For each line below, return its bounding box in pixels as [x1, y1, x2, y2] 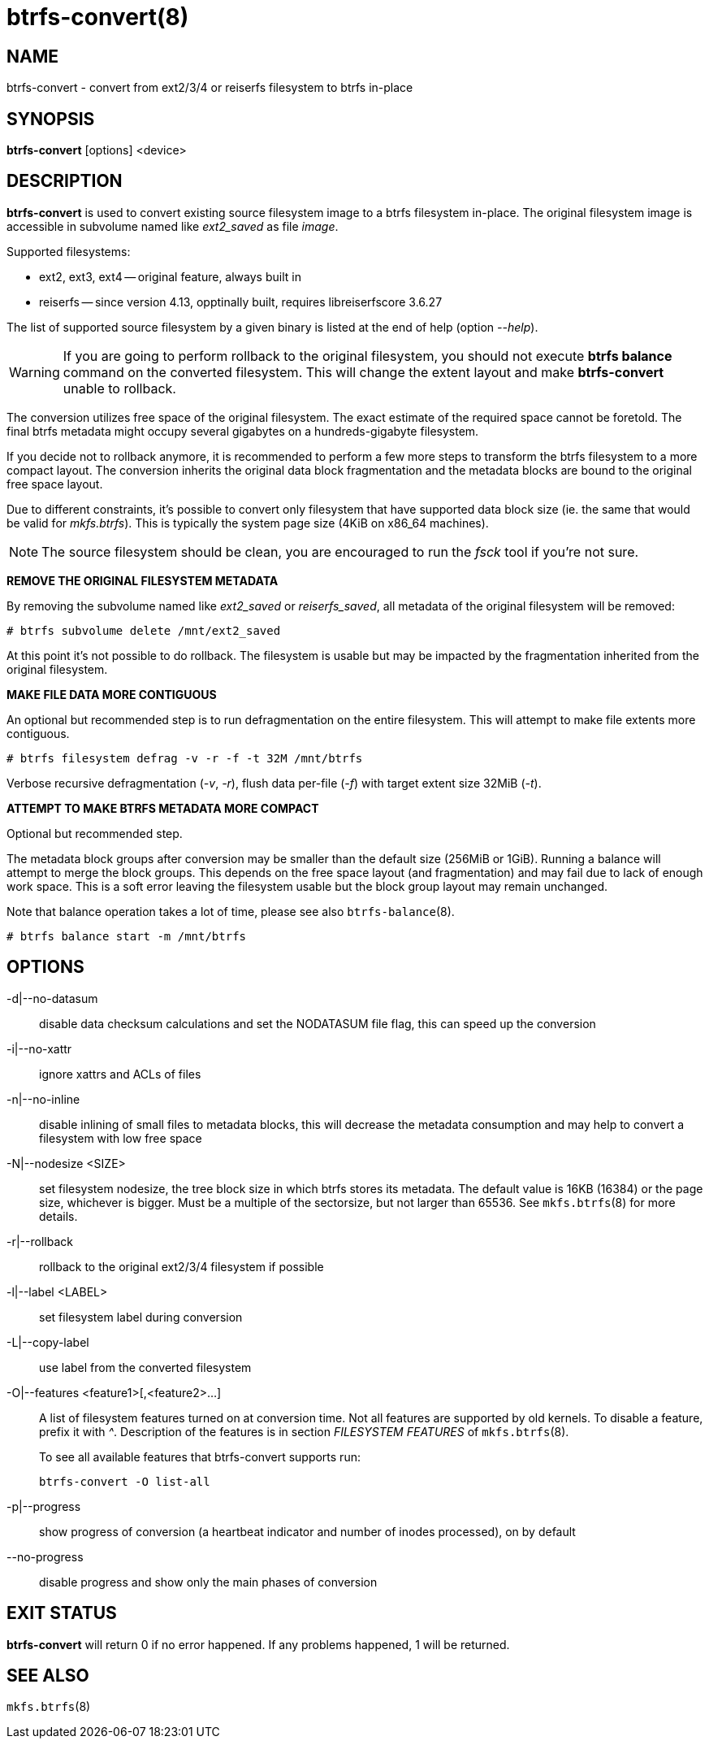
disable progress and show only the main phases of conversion [39, 1574, 378, 1589]
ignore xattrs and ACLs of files [39, 1066, 201, 1081]
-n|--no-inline [6, 1092, 80, 1106]
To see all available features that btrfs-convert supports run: [39, 1449, 361, 1464]
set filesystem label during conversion [39, 1309, 243, 1324]
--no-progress [6, 1549, 84, 1564]
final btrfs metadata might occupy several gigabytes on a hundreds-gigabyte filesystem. [6, 423, 479, 438]
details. [39, 1209, 78, 1223]
